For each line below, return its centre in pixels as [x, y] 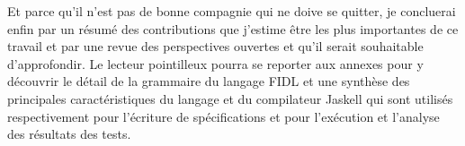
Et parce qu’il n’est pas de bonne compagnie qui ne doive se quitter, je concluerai [232, 11]
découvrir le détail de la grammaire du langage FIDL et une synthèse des [209, 81]
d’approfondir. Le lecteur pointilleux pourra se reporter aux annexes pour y [215, 63]
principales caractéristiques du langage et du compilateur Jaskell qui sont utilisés [230, 98]
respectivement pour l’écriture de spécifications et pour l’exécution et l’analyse [224, 116]
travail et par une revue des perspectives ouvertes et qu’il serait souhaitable [215, 46]
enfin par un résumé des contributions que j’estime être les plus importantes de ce [233, 28]
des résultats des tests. [69, 134]
